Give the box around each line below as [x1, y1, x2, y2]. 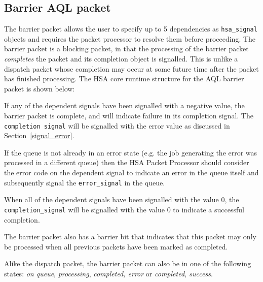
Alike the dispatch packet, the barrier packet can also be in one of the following [4, 258, 251, 269]
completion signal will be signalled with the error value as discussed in [4, 120, 230, 131]
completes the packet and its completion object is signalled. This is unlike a [4, 53, 238, 64]
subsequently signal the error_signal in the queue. [4, 177, 165, 187]
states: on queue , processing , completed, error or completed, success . [4, 268, 213, 278]
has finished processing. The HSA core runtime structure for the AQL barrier [4, 73, 244, 84]
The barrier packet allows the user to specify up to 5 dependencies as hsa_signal [4, 23, 257, 34]
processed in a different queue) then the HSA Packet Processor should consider [4, 157, 249, 168]
